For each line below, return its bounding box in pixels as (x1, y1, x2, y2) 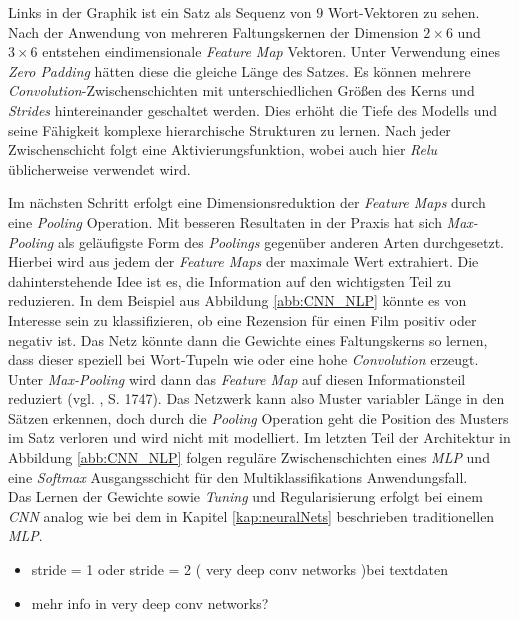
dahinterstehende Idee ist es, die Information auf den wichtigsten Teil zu (8, 270, 451, 291)
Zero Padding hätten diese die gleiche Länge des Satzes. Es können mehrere (8, 60, 471, 81)
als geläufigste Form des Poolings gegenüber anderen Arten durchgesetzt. (57, 231, 504, 252)
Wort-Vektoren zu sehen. (327, 2, 480, 22)
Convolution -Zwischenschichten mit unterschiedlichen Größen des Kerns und (8, 80, 475, 101)
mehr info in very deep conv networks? (31, 592, 269, 613)
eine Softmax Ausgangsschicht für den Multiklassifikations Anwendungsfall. (8, 466, 468, 487)
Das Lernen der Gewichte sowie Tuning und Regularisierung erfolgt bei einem (8, 486, 483, 507)
